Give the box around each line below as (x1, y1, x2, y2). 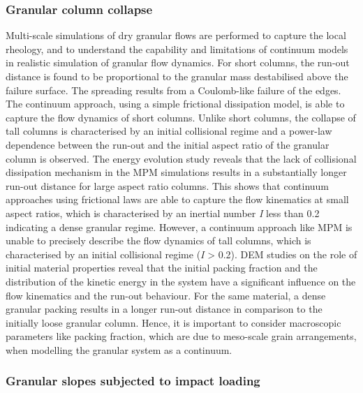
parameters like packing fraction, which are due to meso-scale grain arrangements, (6, 329, 357, 343)
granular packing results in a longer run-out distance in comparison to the (6, 302, 323, 316)
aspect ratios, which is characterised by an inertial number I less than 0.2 (6, 205, 320, 220)
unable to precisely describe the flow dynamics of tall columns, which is (6, 233, 311, 248)
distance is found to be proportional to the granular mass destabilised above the (6, 69, 348, 83)
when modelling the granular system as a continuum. (6, 342, 232, 357)
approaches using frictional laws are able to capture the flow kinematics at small (6, 192, 349, 207)
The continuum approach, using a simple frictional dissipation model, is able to (6, 96, 345, 111)
